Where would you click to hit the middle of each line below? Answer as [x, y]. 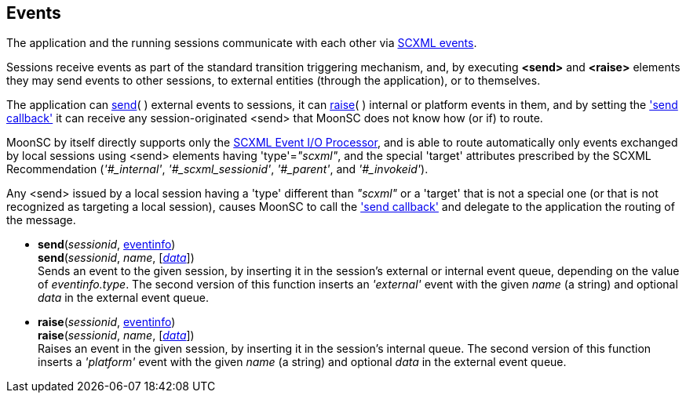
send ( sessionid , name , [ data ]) [116, 258]
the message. [41, 220]
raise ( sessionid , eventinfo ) [107, 322]
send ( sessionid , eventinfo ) [107, 245]
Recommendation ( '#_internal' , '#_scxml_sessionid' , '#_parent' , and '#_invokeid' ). [217, 169]
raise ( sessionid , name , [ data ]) [116, 336]
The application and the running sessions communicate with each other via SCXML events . [242, 43]
